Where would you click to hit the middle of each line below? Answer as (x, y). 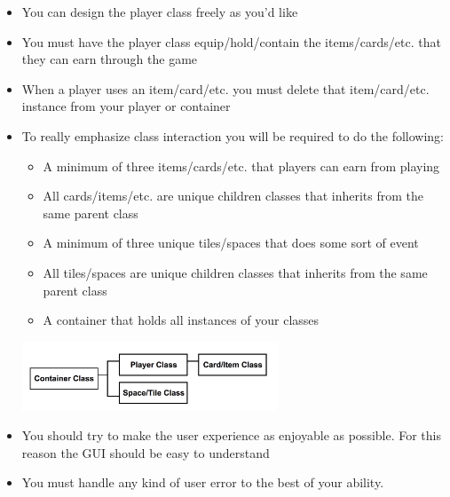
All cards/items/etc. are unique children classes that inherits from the (233, 196)
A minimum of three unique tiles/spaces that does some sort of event (231, 243)
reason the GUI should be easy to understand (146, 452)
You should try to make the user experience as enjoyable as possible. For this (232, 435)
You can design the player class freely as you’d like (160, 12)
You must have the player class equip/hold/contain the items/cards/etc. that (231, 41)
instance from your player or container (126, 106)
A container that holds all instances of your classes (181, 320)
